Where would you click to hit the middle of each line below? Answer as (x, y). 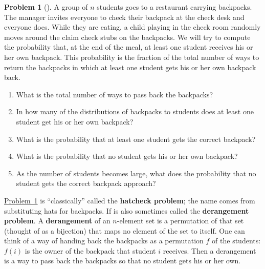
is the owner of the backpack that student (90, 250)
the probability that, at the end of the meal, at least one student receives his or (129, 47)
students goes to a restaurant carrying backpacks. (174, 7)
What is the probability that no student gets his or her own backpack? (127, 156)
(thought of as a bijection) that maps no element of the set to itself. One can (125, 230)
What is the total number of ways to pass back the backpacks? (115, 94)
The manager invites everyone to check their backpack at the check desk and (124, 17)
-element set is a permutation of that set (180, 221)
